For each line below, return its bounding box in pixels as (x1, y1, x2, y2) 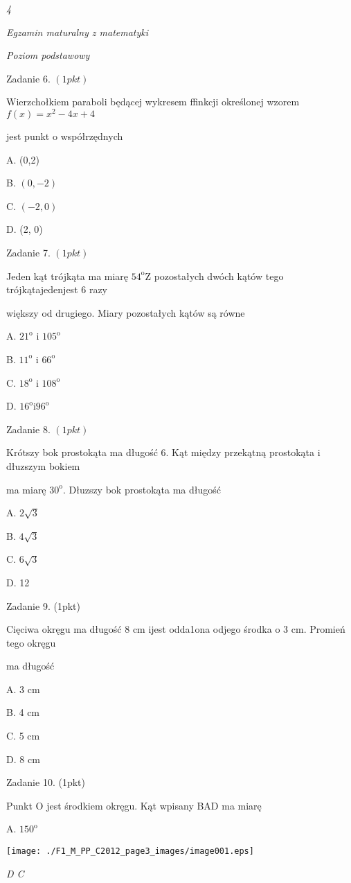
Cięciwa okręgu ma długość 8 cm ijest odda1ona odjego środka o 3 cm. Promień (6, 622, 345, 636)
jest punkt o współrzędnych (6, 129, 123, 143)
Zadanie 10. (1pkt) (6, 775, 85, 789)
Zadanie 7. (6, 245, 51, 260)
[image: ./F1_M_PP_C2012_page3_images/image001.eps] (6, 846, 254, 857)
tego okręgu (6, 635, 56, 649)
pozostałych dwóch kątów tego (154, 268, 284, 283)
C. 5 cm (6, 728, 40, 743)
